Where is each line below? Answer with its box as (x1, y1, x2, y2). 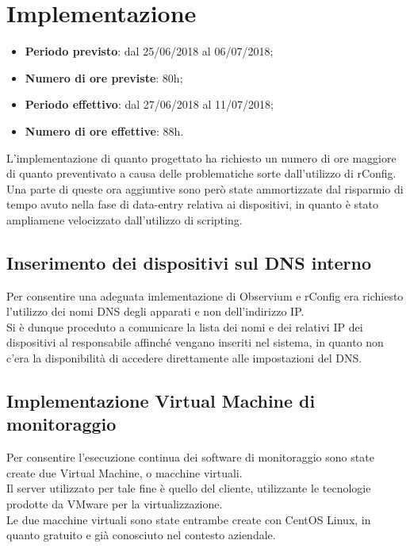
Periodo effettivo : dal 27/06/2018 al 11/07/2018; (25, 96, 274, 113)
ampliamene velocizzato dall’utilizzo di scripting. (6, 211, 243, 228)
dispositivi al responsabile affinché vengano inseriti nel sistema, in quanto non (6, 334, 384, 351)
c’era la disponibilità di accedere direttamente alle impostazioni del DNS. (6, 350, 362, 366)
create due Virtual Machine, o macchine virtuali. (6, 464, 243, 481)
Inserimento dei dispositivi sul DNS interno (6, 250, 372, 274)
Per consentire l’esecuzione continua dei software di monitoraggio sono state (6, 449, 374, 466)
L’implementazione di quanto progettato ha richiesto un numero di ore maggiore (6, 149, 397, 166)
